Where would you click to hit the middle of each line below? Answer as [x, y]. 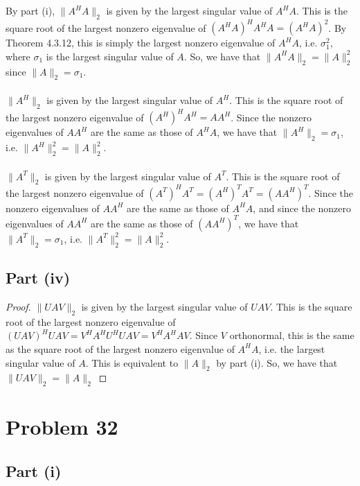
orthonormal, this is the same [292, 335]
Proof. [18, 306]
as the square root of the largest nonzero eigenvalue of [120, 348]
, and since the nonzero [302, 208]
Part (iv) [38, 278]
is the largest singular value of [110, 56]
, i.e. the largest [292, 348]
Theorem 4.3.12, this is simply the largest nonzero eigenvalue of [141, 43]
